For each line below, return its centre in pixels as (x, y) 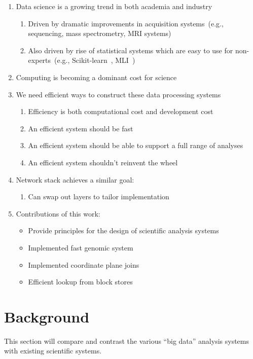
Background (47, 316)
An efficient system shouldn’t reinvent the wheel (103, 162)
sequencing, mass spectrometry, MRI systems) (100, 33)
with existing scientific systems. (53, 351)
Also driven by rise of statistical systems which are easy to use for (131, 50)
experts (40, 60)
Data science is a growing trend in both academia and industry (114, 6)
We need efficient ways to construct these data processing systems (118, 94)
